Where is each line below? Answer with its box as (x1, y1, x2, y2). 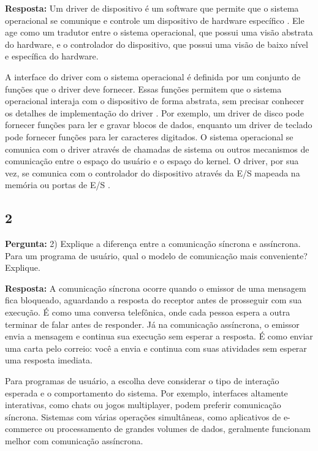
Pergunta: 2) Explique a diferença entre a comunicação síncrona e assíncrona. (5, 237, 301, 250)
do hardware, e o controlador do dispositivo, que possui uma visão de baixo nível (5, 37, 308, 50)
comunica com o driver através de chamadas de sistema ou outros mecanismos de (5, 142, 309, 155)
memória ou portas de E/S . (5, 178, 110, 191)
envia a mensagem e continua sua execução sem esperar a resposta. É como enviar (5, 330, 313, 343)
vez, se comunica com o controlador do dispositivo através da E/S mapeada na (5, 166, 300, 179)
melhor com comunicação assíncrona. (5, 434, 143, 447)
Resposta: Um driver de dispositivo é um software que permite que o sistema (5, 2, 299, 14)
